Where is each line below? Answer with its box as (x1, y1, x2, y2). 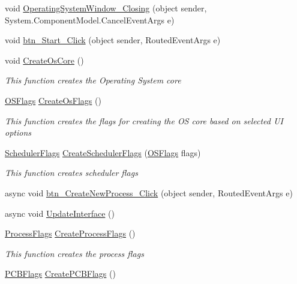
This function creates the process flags (5, 247, 144, 259)
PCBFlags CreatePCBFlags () (5, 267, 116, 280)
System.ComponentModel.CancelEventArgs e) (5, 13, 175, 26)
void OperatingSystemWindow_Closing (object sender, (5, 2, 207, 14)
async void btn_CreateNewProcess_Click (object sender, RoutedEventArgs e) (5, 186, 293, 199)
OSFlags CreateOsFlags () (5, 94, 101, 106)
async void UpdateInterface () (5, 207, 115, 219)
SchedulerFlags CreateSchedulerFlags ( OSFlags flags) (5, 146, 201, 159)
